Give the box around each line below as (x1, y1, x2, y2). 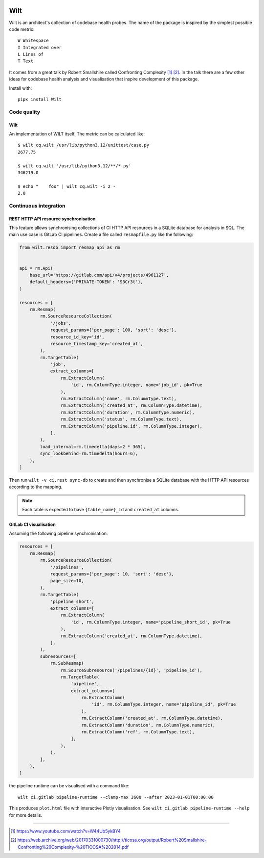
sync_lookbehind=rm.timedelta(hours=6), (40, 451, 138, 456)
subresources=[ (40, 653, 77, 659)
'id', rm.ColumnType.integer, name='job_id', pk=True (71, 382, 203, 388)
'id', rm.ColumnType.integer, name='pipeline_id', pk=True (91, 702, 236, 707)
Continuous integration (9, 202, 66, 209)
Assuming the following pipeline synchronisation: (9, 530, 108, 537)
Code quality (9, 108, 41, 115)
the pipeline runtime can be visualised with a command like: (9, 783, 130, 789)
